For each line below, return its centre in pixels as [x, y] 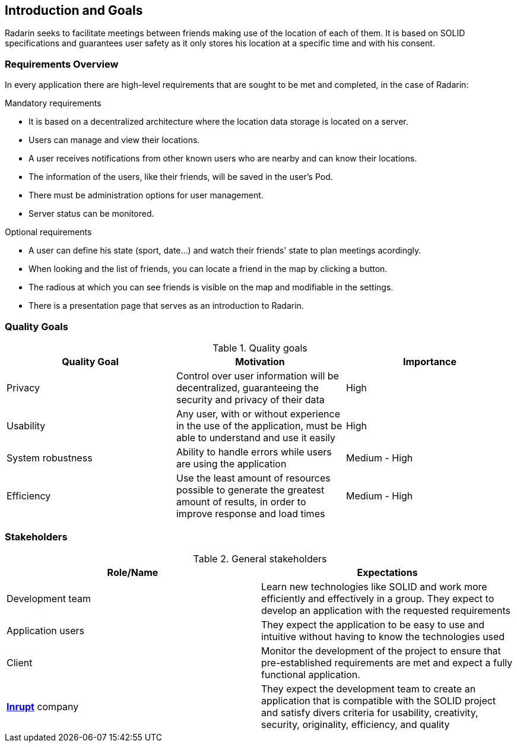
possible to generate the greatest [250, 490]
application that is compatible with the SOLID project [379, 700]
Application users [46, 630]
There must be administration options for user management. [146, 195]
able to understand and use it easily [256, 437]
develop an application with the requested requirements [386, 610]
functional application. [311, 674]
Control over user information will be [257, 376]
